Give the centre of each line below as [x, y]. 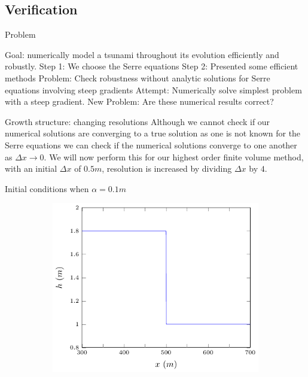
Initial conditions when [47, 188]
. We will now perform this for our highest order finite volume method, [174, 156]
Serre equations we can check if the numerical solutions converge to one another [151, 145]
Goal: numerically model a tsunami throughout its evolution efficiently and [142, 54]
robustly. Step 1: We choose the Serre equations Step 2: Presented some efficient [152, 66]
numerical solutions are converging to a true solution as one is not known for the [153, 133]
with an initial [31, 168]
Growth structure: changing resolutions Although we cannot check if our [138, 121]
